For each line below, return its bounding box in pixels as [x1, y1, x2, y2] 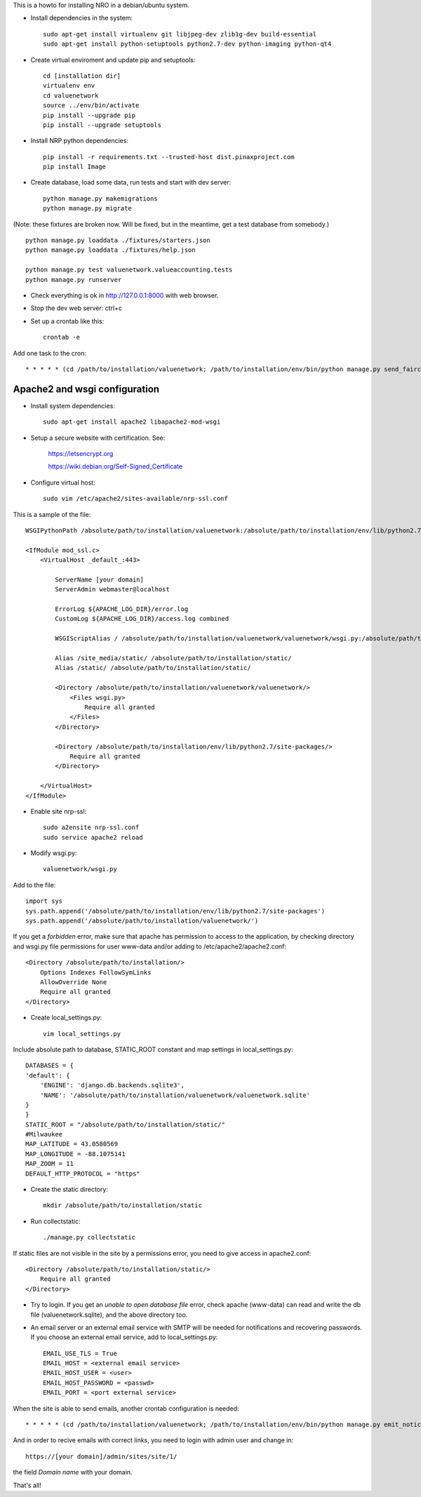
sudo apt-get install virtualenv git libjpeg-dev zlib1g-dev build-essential [43, 30, 317, 38]
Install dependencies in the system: [30, 14, 133, 22]
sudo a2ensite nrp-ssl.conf [43, 824, 140, 831]
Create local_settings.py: [30, 1014, 102, 1022]
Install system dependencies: [30, 401, 115, 410]
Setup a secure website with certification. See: [30, 434, 166, 442]
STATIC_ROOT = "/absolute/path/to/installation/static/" [25, 1120, 226, 1129]
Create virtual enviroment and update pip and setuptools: [30, 55, 196, 64]
